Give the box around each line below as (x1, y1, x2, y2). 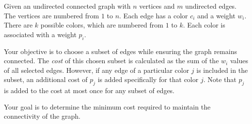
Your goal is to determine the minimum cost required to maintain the (4, 101, 211, 111)
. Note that (203, 74, 236, 84)
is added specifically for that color (97, 74, 199, 84)
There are (4, 20, 33, 30)
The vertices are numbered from (4, 10, 99, 20)
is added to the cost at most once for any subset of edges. (4, 85, 175, 96)
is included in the (196, 65, 248, 75)
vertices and (139, 1, 175, 11)
